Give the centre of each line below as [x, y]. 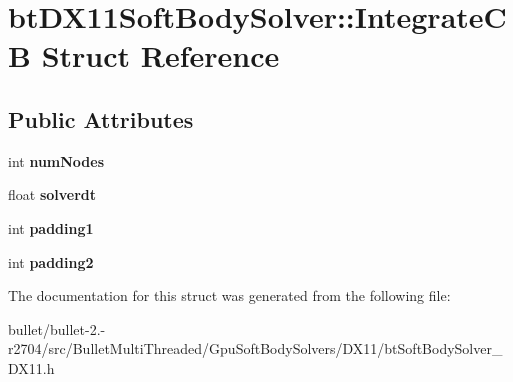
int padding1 [51, 227]
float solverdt [52, 194]
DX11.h [31, 367]
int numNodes [56, 160]
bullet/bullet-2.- [57, 328]
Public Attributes [101, 118]
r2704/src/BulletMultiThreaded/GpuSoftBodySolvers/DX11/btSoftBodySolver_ [255, 348]
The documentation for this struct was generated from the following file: [229, 295]
